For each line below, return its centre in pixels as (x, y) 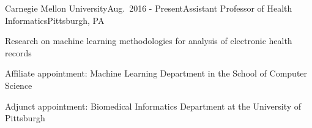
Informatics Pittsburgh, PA (55, 20)
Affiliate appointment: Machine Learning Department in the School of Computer (156, 73)
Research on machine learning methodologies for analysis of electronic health (149, 41)
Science (19, 85)
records (18, 52)
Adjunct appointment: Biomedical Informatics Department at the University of (153, 106)
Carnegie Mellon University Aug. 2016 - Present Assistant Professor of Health (149, 8)
